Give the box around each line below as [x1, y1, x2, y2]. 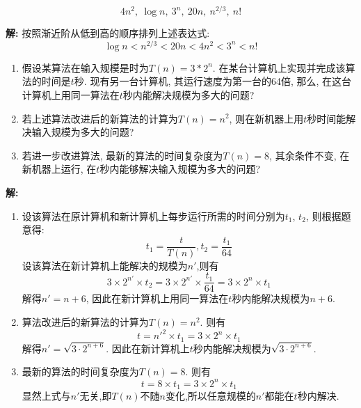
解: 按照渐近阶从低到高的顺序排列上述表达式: [6, 26, 210, 40]
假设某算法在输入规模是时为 [22, 60, 149, 74]
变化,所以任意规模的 [165, 388, 256, 402]
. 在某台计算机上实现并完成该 [212, 60, 346, 74]
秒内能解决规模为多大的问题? [122, 87, 255, 102]
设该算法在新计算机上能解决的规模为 [22, 258, 188, 272]
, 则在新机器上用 [229, 111, 304, 125]
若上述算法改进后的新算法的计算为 [22, 111, 178, 125]
